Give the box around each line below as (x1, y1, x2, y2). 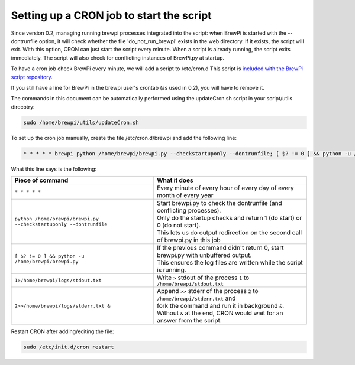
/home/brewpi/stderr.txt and (157, 294, 236, 302)
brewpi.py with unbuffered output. (157, 251, 252, 259)
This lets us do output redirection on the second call (157, 229, 302, 236)
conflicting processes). (157, 207, 221, 214)
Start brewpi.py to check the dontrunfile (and (157, 199, 282, 207)
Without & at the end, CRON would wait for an (157, 309, 283, 317)
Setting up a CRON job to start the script (11, 9, 212, 22)
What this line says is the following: (11, 165, 97, 172)
